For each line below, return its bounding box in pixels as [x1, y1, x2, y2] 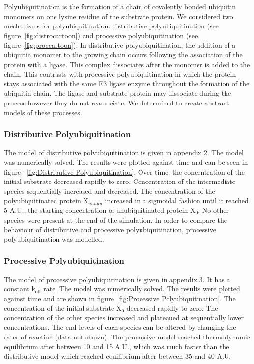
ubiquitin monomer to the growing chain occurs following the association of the [4, 49, 243, 59]
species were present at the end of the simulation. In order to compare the [4, 214, 227, 225]
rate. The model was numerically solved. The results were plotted [43, 284, 240, 294]
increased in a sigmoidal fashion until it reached [105, 195, 249, 206]
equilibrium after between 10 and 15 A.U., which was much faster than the [4, 341, 229, 351]
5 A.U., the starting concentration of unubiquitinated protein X [4, 205, 196, 215]
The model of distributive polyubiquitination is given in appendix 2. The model [4, 147, 244, 157]
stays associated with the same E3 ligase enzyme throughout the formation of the [4, 78, 250, 88]
